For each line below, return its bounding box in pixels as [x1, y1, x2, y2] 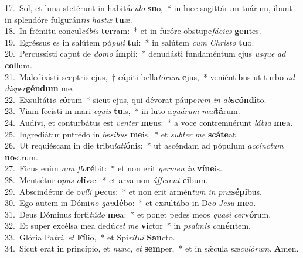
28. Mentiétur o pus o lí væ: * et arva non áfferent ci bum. [5, 173, 208, 185]
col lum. [5, 59, 32, 71]
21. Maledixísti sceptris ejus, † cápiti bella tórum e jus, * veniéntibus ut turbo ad [5, 70, 295, 82]
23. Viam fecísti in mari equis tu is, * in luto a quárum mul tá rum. [5, 105, 240, 117]
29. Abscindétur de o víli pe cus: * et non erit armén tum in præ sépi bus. [5, 185, 262, 197]
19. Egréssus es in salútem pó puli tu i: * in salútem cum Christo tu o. [5, 36, 254, 48]
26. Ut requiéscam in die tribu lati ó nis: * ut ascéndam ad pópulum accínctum [5, 139, 284, 152]
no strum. [5, 150, 38, 163]
